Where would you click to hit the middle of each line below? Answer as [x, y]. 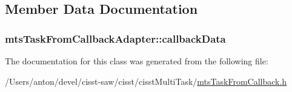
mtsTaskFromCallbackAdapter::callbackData [115, 38]
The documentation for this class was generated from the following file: [137, 61]
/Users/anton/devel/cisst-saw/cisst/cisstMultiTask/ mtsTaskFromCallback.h [146, 81]
